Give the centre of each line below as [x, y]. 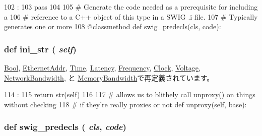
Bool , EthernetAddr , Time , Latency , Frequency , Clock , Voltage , [102, 67]
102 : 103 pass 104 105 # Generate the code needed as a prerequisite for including [131, 7]
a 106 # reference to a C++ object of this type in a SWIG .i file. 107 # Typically [131, 16]
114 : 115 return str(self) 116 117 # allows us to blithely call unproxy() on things [130, 94]
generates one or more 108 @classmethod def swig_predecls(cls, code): [113, 26]
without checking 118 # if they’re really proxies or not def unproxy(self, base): [125, 104]
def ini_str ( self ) [40, 49]
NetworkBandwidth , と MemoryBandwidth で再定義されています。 [109, 77]
